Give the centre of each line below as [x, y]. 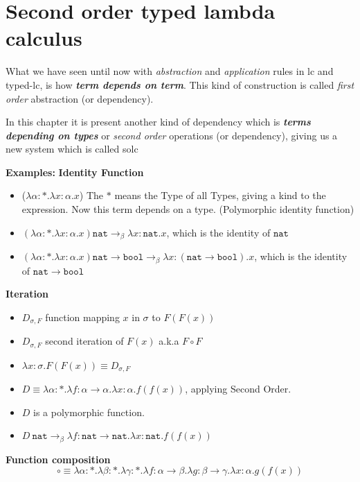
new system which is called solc [72, 149]
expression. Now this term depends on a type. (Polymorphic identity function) [188, 209]
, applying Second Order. [238, 389]
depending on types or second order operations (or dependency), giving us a [172, 135]
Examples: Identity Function [75, 172]
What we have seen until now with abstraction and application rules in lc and [170, 71]
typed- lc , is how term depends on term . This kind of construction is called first [180, 84]
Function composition [58, 459]
